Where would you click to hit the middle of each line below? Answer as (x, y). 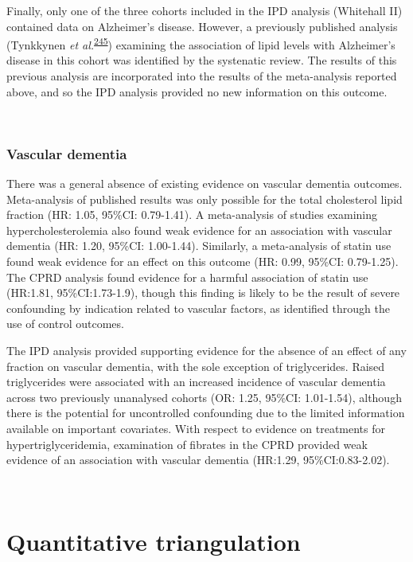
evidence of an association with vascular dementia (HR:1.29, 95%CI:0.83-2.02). (198, 460)
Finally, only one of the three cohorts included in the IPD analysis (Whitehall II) (205, 10)
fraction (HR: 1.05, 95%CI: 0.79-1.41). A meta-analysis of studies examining (192, 215)
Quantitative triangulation (154, 541)
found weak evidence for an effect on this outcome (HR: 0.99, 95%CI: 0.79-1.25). (203, 261)
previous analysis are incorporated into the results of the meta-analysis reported (202, 76)
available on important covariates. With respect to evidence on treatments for (196, 428)
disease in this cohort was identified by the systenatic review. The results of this (202, 60)
